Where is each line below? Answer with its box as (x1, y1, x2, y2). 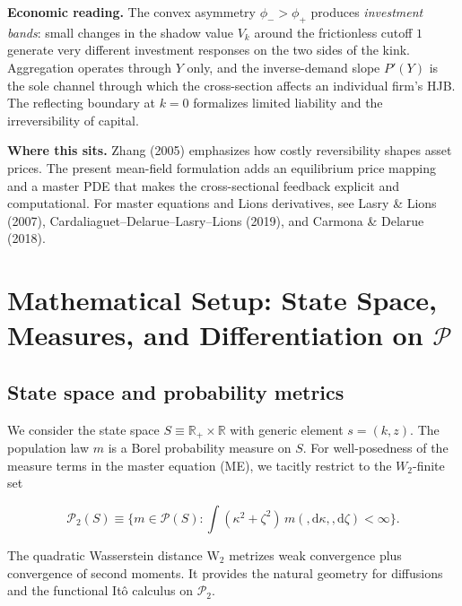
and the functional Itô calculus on (7, 581, 193, 600)
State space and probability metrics (7, 377, 344, 405)
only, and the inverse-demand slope (187, 57, 380, 76)
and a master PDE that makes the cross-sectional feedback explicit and (7, 176, 399, 195)
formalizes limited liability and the (193, 93, 383, 112)
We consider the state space (7, 420, 160, 438)
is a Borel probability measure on (108, 438, 292, 457)
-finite (413, 455, 445, 474)
